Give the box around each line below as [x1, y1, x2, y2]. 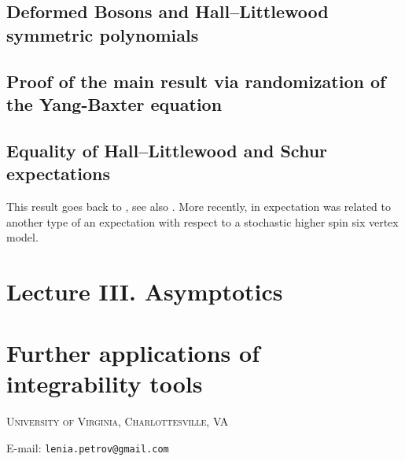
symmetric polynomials [6, 22, 199, 46]
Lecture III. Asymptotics [6, 275, 283, 307]
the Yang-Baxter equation [6, 91, 223, 116]
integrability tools [6, 367, 203, 400]
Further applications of [6, 337, 260, 369]
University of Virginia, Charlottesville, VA [6, 413, 229, 430]
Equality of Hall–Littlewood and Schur [6, 138, 328, 162]
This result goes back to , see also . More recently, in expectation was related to [6, 197, 392, 214]
